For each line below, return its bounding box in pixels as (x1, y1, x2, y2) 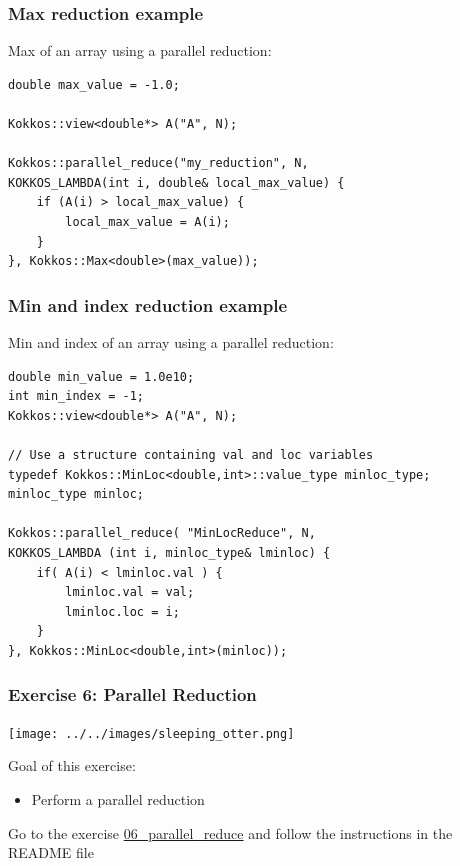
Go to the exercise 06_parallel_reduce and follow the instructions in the (8, 822, 453, 843)
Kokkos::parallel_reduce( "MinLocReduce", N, (8, 526, 316, 541)
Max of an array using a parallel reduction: (8, 40, 272, 61)
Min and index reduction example (8, 292, 288, 317)
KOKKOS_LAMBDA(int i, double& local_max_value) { (8, 175, 345, 190)
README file (8, 842, 94, 863)
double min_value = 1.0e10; (8, 369, 195, 384)
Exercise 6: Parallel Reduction (8, 682, 257, 707)
